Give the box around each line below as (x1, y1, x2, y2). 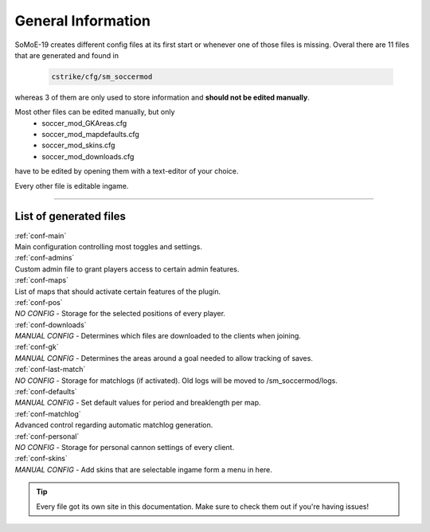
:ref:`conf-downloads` (14, 319, 87, 330)
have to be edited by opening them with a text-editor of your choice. (14, 166, 239, 176)
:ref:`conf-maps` (14, 276, 69, 285)
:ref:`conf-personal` (14, 431, 80, 441)
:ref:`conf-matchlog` (14, 409, 81, 418)
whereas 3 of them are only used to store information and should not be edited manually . (14, 92, 310, 102)
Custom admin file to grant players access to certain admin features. (14, 264, 240, 274)
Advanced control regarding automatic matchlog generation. (14, 421, 213, 430)
